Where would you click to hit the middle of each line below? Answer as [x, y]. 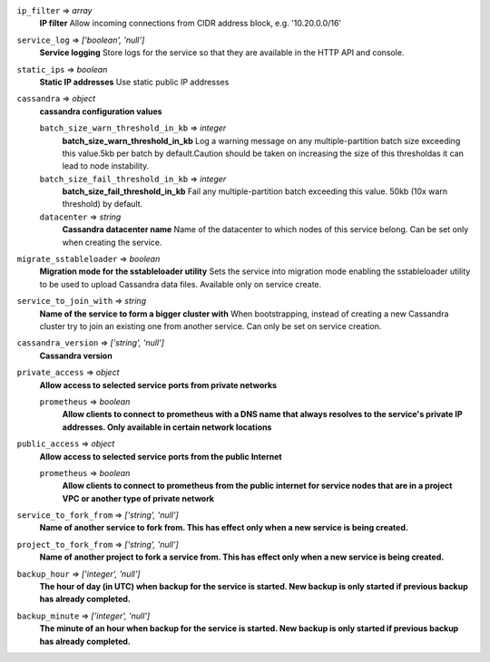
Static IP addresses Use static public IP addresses [134, 82]
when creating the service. [112, 242]
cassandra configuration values [101, 111]
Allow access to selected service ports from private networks [158, 385]
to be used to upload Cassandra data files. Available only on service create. [181, 284]
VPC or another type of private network [138, 498]
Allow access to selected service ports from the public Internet [161, 456]
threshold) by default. [103, 204]
